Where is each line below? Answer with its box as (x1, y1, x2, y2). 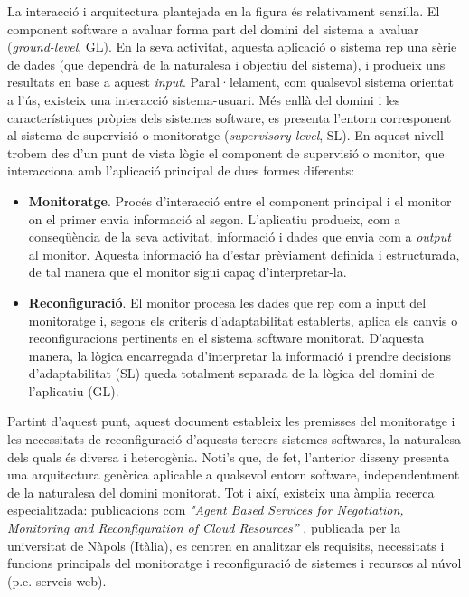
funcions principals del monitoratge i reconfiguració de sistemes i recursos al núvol (7, 554, 462, 573)
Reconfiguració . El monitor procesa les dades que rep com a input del (28, 292, 427, 311)
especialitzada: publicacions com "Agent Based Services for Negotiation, (7, 500, 404, 519)
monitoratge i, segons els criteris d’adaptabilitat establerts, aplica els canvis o (28, 310, 458, 329)
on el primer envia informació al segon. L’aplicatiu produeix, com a (28, 209, 401, 228)
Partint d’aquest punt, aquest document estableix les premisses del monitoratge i (7, 412, 455, 431)
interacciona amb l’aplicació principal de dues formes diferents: (7, 161, 355, 180)
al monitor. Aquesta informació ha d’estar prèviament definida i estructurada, (28, 244, 460, 263)
